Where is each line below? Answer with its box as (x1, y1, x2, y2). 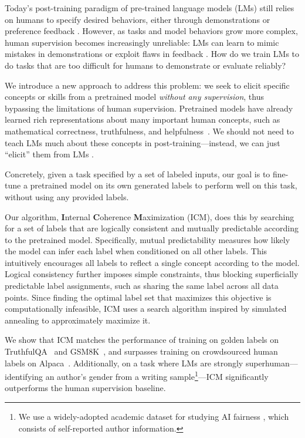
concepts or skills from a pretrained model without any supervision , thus (5, 90, 264, 103)
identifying (5, 370, 43, 382)
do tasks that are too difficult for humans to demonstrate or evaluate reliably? (5, 59, 286, 71)
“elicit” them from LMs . (5, 148, 94, 160)
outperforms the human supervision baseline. (5, 382, 166, 394)
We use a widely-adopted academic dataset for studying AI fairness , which (18, 410, 289, 423)
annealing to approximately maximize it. (5, 314, 151, 326)
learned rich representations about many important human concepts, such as (5, 113, 280, 126)
